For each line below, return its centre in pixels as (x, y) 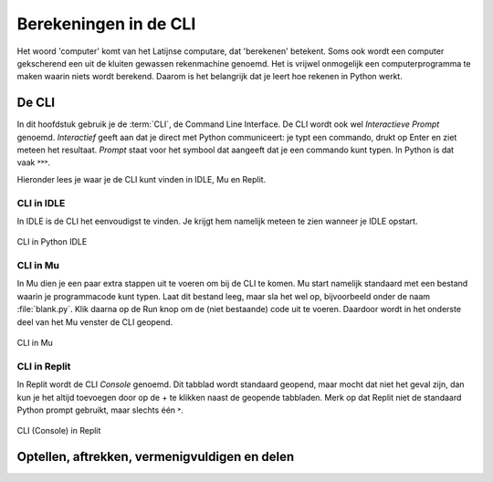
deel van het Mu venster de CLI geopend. (95, 322)
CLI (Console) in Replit (59, 431)
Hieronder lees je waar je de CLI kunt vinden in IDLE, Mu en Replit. (142, 179)
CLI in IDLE (41, 203)
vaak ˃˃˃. (34, 162)
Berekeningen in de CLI (106, 24)
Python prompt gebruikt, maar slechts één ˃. (100, 410)
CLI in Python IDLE (52, 242)
